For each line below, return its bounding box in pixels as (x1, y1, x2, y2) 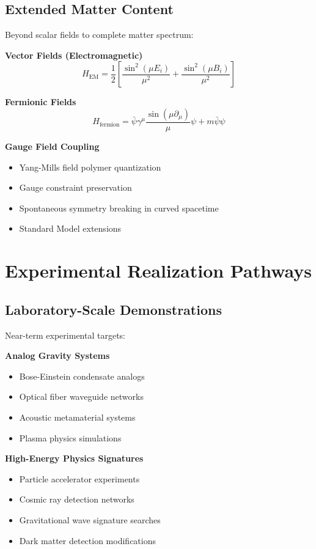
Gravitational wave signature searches (19, 513, 161, 526)
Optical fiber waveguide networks (19, 390, 144, 403)
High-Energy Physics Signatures (5, 452, 144, 465)
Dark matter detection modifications (19, 534, 156, 547)
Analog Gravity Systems (5, 349, 110, 362)
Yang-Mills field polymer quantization (19, 160, 161, 173)
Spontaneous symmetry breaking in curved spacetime (19, 201, 219, 214)
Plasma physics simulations (19, 431, 122, 444)
